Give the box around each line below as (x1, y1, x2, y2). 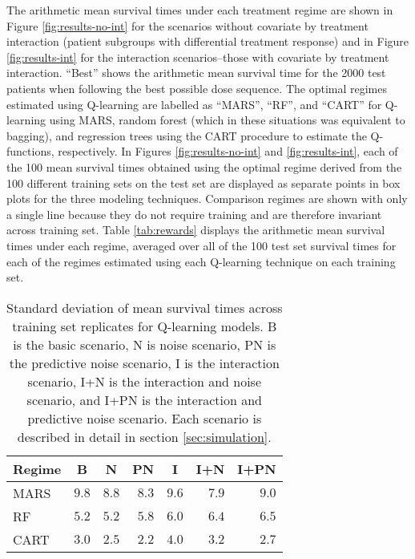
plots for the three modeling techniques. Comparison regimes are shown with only (6, 190, 408, 207)
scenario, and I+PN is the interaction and (26, 390, 262, 409)
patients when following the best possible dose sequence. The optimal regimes (6, 79, 387, 96)
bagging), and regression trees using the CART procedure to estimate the (6, 127, 367, 144)
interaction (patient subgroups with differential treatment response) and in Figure (6, 33, 409, 50)
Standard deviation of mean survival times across (6, 298, 283, 317)
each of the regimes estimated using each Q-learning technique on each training (6, 253, 396, 269)
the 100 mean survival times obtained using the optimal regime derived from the (6, 158, 402, 175)
